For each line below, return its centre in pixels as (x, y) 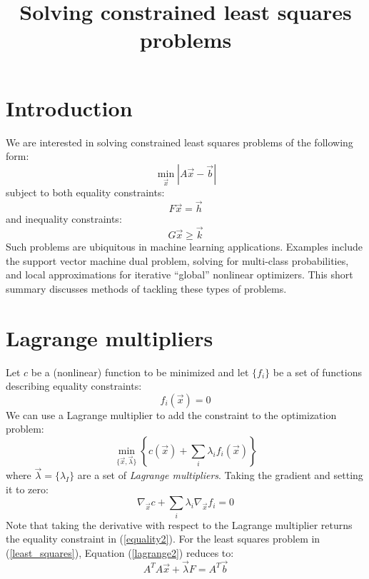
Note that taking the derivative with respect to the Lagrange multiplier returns (179, 524)
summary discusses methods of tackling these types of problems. (146, 288)
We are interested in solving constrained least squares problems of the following (180, 142)
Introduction (69, 107)
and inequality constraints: (64, 219)
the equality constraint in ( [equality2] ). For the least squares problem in (163, 539)
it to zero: (27, 489)
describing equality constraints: (74, 386)
